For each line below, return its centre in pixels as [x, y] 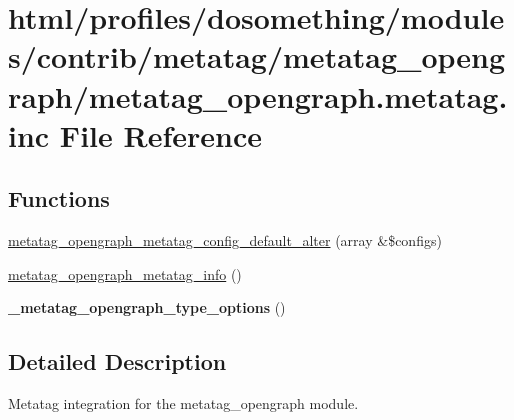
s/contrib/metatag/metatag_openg [257, 56]
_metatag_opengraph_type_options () [147, 307]
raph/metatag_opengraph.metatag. [258, 95]
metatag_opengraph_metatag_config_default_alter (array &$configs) [225, 240]
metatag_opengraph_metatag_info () [125, 273]
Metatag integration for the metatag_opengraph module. [183, 403]
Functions [59, 198]
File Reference [160, 134]
